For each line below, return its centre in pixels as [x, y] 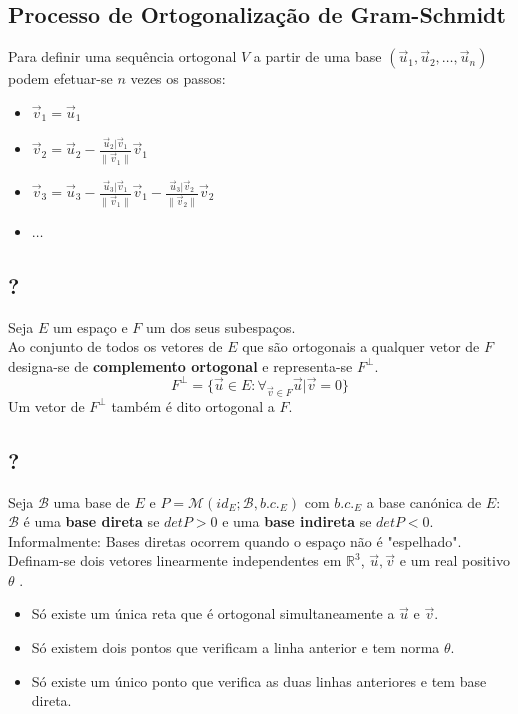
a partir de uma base [317, 56]
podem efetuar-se [60, 78]
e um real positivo [454, 560]
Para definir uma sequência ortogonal [122, 56]
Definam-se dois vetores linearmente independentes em [175, 560]
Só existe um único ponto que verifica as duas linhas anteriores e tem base [259, 680]
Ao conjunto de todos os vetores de [115, 346]
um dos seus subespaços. [221, 326]
